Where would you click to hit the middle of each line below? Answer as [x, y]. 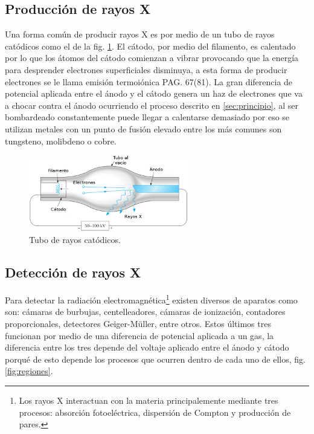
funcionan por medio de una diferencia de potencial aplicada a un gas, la [139, 335]
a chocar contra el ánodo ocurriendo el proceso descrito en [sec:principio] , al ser [152, 105]
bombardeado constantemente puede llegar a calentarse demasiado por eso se [147, 117]
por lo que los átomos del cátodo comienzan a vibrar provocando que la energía [152, 58]
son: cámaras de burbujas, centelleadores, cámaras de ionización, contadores [145, 312]
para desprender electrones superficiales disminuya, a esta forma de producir [146, 69]
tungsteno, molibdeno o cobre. [61, 141]
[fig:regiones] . [29, 371]
